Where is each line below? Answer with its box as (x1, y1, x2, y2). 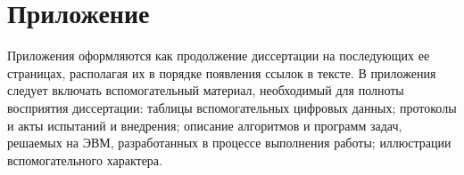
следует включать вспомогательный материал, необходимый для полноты (7, 81, 404, 99)
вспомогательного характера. (7, 150, 162, 169)
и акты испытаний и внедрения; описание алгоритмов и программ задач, (7, 115, 402, 134)
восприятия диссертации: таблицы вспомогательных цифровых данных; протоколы (7, 98, 457, 116)
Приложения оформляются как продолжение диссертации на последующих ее (7, 46, 430, 65)
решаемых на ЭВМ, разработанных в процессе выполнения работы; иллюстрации (7, 133, 452, 152)
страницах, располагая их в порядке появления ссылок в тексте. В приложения (7, 63, 436, 82)
